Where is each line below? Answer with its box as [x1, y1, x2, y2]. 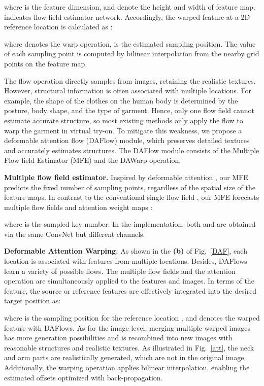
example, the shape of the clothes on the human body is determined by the [4, 95, 238, 106]
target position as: [4, 295, 61, 306]
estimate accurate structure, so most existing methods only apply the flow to [4, 115, 243, 125]
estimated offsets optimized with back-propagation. [4, 372, 163, 382]
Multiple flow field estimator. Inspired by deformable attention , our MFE [4, 171, 248, 182]
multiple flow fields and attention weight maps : [4, 201, 153, 212]
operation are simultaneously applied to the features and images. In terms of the [4, 275, 254, 286]
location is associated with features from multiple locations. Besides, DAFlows [4, 256, 247, 266]
